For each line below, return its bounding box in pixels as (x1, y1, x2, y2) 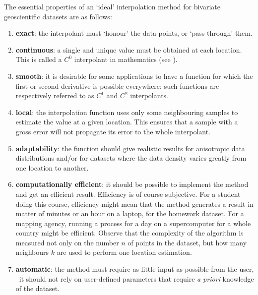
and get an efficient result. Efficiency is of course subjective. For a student (15, 188, 241, 199)
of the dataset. (15, 283, 60, 294)
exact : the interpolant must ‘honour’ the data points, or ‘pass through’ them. (15, 28, 253, 38)
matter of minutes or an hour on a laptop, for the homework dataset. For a (15, 208, 244, 219)
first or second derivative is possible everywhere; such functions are (15, 80, 219, 91)
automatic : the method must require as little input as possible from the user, (15, 264, 254, 274)
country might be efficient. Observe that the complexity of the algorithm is (15, 228, 244, 238)
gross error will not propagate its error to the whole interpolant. (15, 126, 211, 136)
